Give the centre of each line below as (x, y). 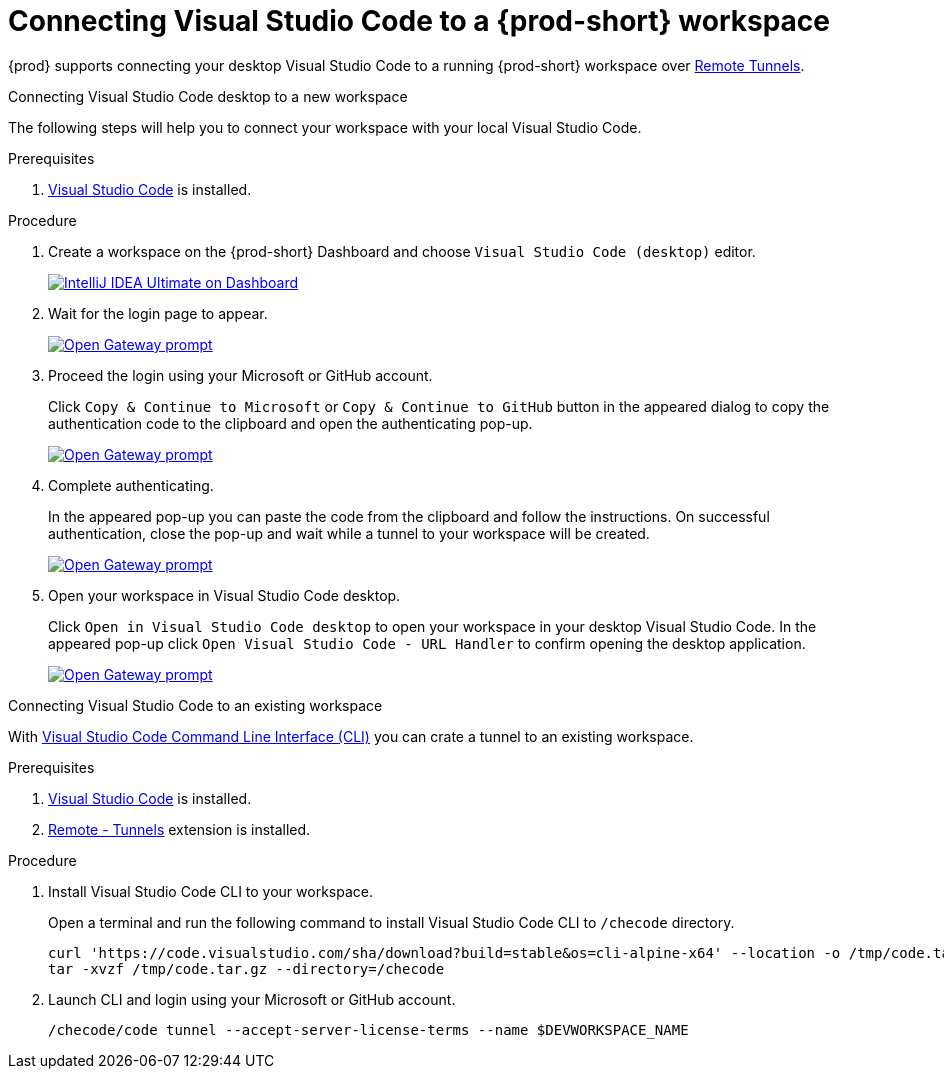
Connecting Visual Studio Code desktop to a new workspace (208, 96)
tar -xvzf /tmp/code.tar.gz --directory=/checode (246, 968)
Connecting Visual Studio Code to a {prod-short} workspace (419, 21)
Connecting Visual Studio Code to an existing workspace (195, 705)
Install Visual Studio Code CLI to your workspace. (211, 891)
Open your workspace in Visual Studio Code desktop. (224, 595)
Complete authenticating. (131, 485)
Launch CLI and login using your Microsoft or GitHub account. (252, 999)
